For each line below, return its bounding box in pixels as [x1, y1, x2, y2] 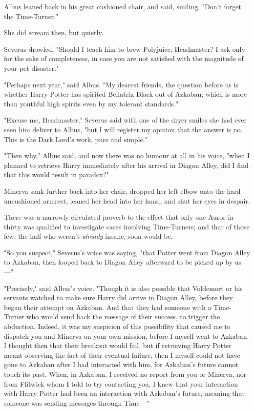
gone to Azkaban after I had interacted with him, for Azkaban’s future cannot [4, 359, 238, 370]
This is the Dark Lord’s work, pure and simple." [4, 134, 148, 144]
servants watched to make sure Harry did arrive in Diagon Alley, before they [4, 292, 233, 303]
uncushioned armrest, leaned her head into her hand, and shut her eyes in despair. [4, 195, 250, 205]
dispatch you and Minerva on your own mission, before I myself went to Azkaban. [4, 330, 249, 341]
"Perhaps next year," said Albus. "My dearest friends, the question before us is [4, 79, 238, 89]
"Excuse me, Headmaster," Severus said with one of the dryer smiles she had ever [4, 115, 247, 125]
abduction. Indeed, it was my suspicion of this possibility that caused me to [4, 321, 231, 331]
